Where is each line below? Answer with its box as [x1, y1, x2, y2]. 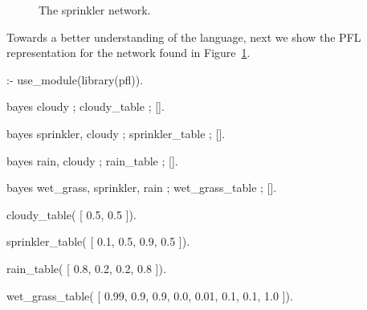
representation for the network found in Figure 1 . [6, 44, 251, 61]
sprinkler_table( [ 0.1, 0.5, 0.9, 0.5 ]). [6, 233, 190, 250]
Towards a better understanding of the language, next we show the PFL [6, 28, 361, 45]
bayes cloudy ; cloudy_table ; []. [6, 98, 165, 115]
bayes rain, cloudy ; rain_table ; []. [6, 152, 178, 169]
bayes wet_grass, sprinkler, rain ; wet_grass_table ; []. [6, 179, 277, 196]
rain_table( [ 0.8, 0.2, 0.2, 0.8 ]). [6, 259, 166, 276]
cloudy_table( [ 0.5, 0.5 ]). [6, 206, 137, 222]
